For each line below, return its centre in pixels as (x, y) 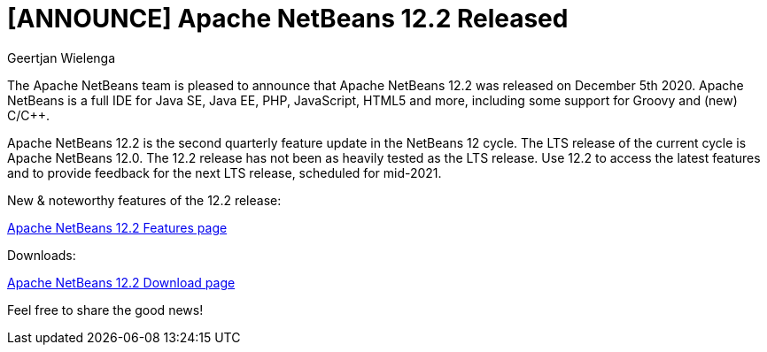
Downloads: (42, 255)
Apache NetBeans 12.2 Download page (121, 282)
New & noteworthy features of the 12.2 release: (144, 200)
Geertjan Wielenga (62, 57)
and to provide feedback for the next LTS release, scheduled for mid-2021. (225, 172)
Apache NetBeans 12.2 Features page (117, 227)
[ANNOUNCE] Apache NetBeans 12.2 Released (288, 19)
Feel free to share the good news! (105, 310)
